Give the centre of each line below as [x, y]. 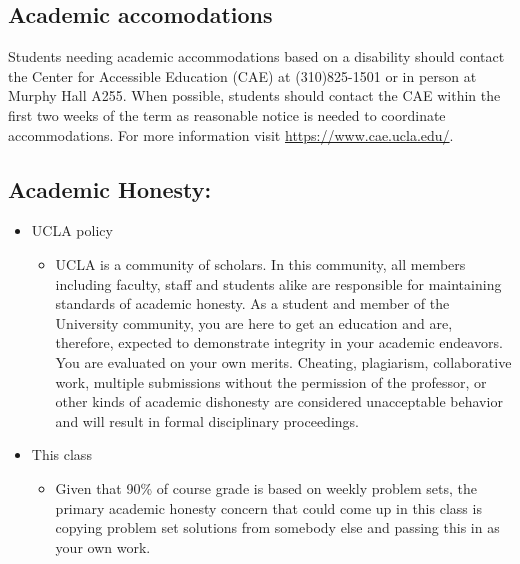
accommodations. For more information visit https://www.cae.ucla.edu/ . [231, 134]
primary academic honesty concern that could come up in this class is [268, 507]
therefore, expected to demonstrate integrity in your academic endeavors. [279, 342]
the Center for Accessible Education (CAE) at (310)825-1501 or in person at [242, 75]
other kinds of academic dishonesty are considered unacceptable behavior [279, 401]
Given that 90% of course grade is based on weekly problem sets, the [266, 487]
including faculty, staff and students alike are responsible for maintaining [278, 283]
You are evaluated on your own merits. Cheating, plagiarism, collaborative [283, 361]
